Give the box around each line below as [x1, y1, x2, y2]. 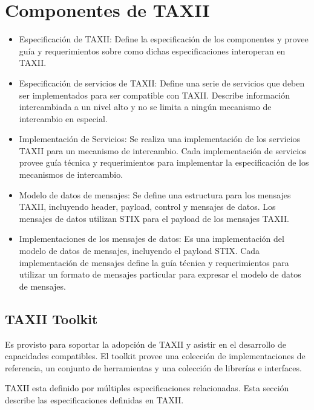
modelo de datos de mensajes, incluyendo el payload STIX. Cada [19, 244, 260, 257]
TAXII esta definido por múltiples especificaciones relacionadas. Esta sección [5, 382, 289, 394]
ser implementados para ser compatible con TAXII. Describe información [19, 88, 290, 101]
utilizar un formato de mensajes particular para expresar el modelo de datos [19, 268, 301, 281]
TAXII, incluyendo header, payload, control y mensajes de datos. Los [19, 200, 276, 213]
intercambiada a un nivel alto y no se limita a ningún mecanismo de [19, 100, 272, 113]
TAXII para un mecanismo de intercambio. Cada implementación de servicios [19, 144, 307, 157]
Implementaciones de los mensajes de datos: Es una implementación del [19, 232, 284, 245]
